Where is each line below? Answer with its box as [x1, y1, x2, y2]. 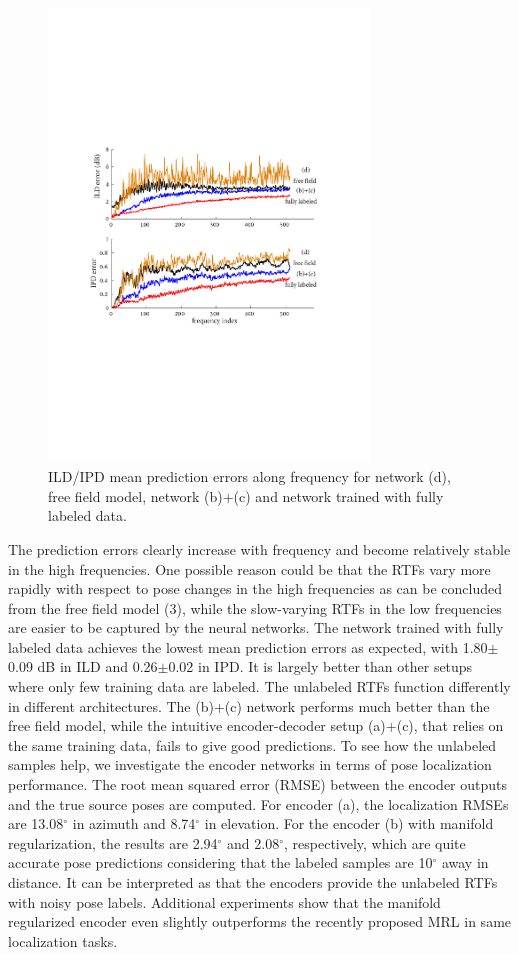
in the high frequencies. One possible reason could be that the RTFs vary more [8, 558, 491, 579]
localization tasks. [8, 930, 118, 951]
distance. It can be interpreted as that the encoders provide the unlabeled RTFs [8, 872, 498, 893]
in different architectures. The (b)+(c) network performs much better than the [8, 695, 490, 716]
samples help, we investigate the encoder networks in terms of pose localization [8, 754, 492, 775]
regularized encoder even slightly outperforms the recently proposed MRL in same [8, 911, 512, 932]
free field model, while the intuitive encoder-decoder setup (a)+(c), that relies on [8, 715, 504, 736]
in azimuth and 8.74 [72, 813, 196, 834]
